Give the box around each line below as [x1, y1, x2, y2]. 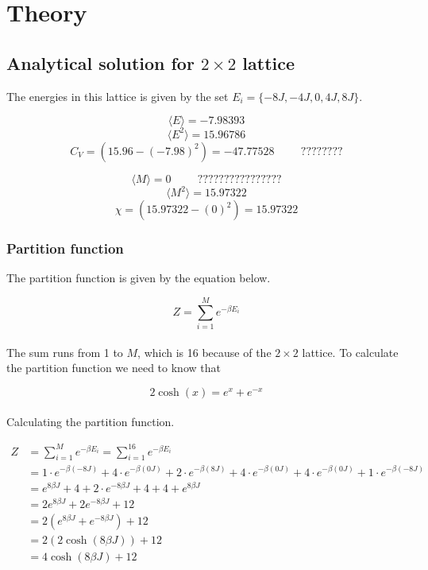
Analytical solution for [6, 50, 195, 75]
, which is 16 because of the [137, 343, 272, 360]
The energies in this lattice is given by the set [6, 87, 229, 104]
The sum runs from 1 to [6, 343, 123, 360]
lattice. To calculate [302, 343, 399, 360]
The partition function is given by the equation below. [6, 269, 271, 286]
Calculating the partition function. [6, 413, 175, 430]
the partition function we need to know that [6, 359, 221, 376]
